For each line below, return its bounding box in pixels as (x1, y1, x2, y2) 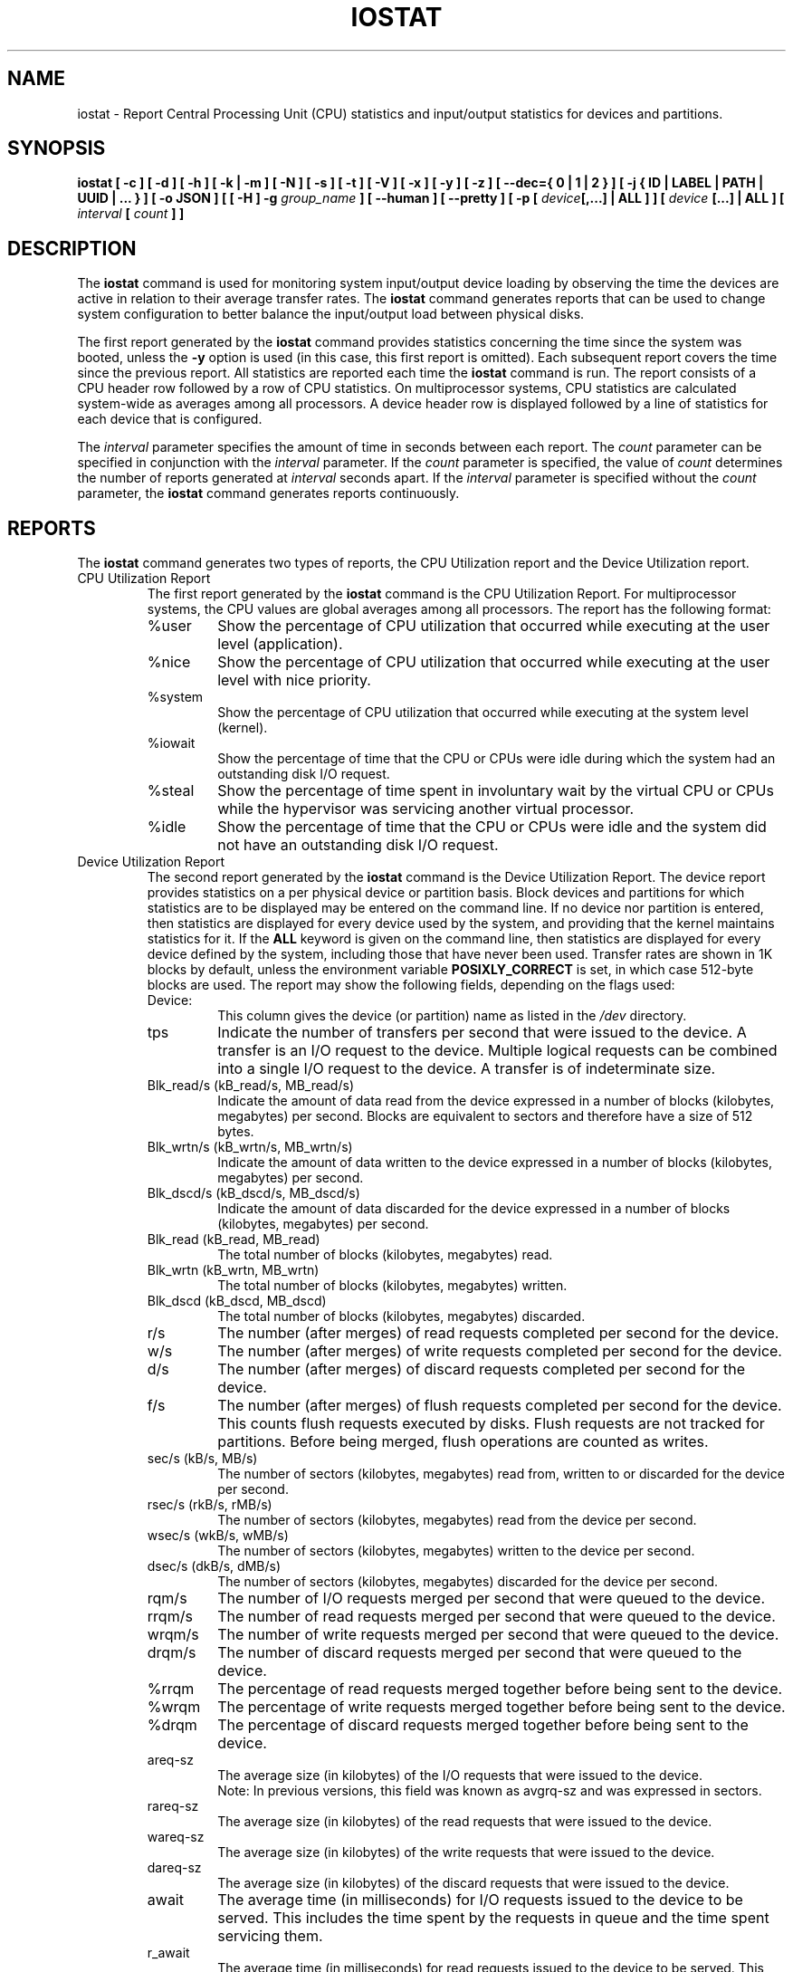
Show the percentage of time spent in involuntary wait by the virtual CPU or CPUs (217, 781, 774, 800)
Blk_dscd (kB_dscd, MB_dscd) (147, 1293, 327, 1309)
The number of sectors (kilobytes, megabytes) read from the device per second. (217, 1512, 697, 1528)
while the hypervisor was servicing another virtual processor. (217, 799, 635, 818)
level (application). (217, 635, 343, 654)
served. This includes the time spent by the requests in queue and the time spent (217, 1909, 769, 1928)
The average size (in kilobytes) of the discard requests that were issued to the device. (217, 1875, 730, 1891)
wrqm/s (147, 1625, 199, 1644)
